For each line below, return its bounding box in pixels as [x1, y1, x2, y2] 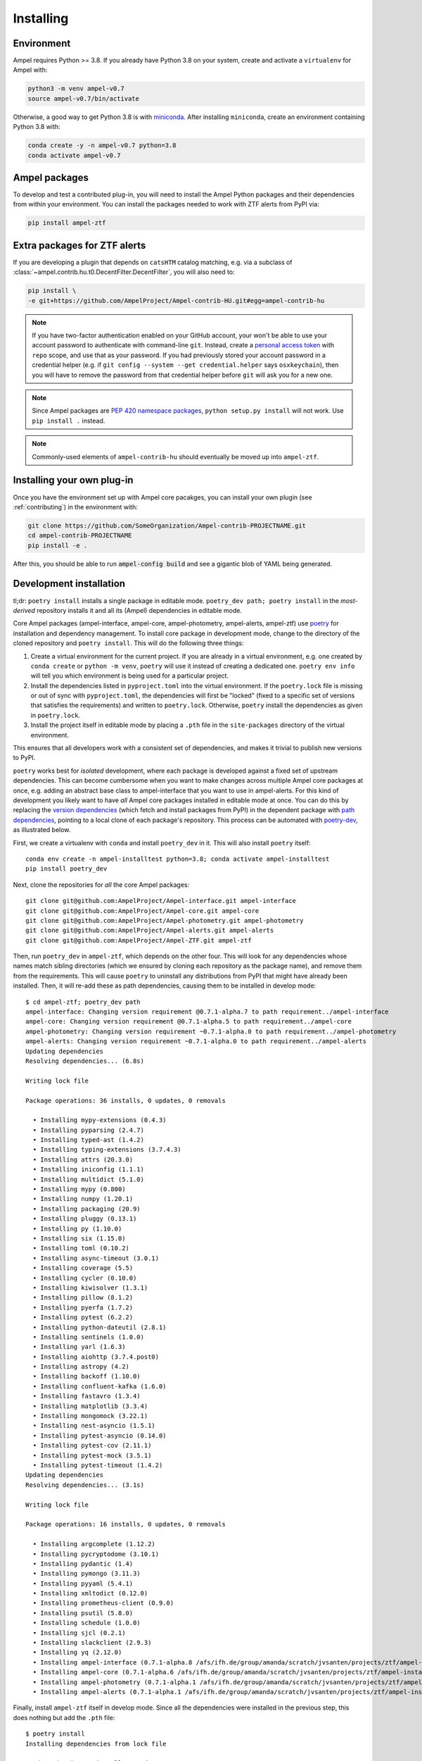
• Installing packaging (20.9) [32, 1205, 141, 1213]
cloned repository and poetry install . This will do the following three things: [13, 639, 244, 647]
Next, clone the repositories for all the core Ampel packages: [13, 880, 190, 889]
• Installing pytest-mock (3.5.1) [32, 1451, 152, 1460]
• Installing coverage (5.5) [32, 1264, 134, 1272]
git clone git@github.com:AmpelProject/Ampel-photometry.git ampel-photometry [25, 916, 304, 924]
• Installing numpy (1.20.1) [32, 1195, 134, 1203]
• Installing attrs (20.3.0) [32, 1155, 134, 1164]
